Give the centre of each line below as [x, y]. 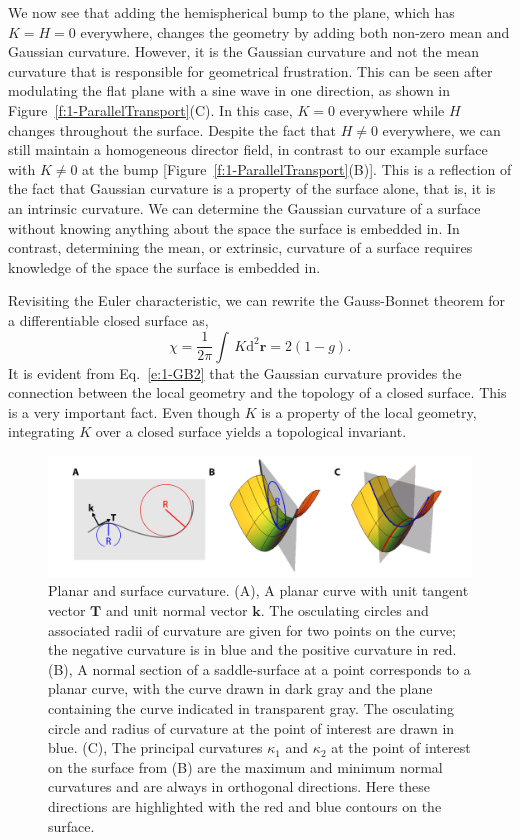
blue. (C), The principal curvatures [155, 747]
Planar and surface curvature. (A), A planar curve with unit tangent [258, 590]
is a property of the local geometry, [369, 411]
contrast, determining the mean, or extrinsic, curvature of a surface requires [240, 247]
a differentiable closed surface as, [108, 319]
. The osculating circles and [344, 609]
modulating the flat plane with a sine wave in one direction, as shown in [229, 90]
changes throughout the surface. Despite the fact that [172, 129]
